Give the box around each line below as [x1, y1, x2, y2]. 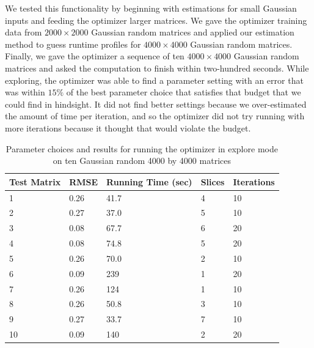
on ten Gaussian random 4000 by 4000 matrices [53, 154, 231, 167]
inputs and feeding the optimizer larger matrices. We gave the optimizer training [5, 13, 307, 26]
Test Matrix [9, 175, 61, 188]
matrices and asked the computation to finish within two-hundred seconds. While [5, 61, 309, 74]
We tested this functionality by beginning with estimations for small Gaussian [5, 2, 297, 14]
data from [5, 26, 42, 39]
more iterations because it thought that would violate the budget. [5, 121, 251, 134]
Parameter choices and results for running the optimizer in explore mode [5, 142, 278, 155]
